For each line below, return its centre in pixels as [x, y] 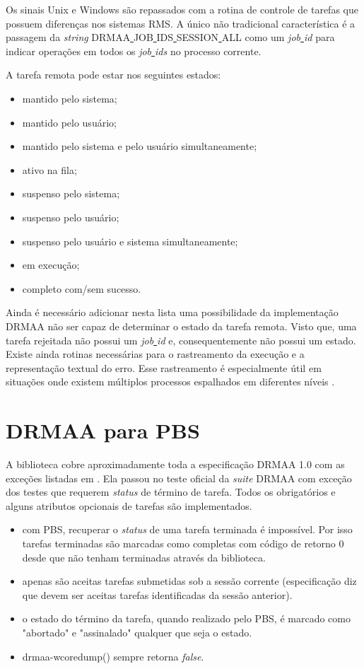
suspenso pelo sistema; [71, 193]
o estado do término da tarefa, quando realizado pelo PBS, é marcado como [186, 618]
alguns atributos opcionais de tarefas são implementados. [129, 505]
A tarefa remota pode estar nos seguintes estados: [113, 75]
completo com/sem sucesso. [82, 288]
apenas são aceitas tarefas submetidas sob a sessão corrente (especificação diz [189, 581]
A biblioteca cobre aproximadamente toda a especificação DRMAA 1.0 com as [175, 464]
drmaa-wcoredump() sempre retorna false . [113, 656]
